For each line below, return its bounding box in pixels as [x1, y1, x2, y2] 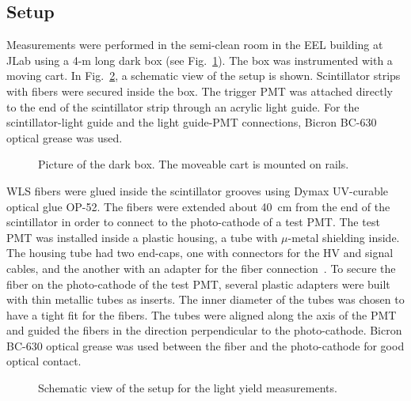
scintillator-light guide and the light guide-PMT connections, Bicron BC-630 [6, 114, 377, 131]
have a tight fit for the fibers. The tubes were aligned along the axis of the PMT [6, 306, 397, 323]
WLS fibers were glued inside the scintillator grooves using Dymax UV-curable [6, 182, 389, 199]
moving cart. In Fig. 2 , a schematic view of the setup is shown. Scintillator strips [6, 67, 401, 84]
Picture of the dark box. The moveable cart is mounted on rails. [38, 156, 349, 172]
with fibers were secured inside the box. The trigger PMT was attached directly [6, 82, 393, 99]
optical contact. [6, 353, 82, 369]
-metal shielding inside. [287, 229, 400, 245]
